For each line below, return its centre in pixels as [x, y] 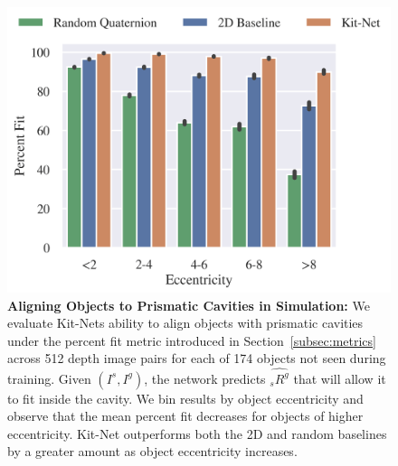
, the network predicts [205, 378]
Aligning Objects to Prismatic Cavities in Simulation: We [189, 305]
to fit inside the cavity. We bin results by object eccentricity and [185, 398]
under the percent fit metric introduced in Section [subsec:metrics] [192, 340]
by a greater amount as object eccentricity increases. [152, 451]
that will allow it [340, 378]
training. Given [49, 378]
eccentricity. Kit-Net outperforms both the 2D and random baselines [197, 433]
